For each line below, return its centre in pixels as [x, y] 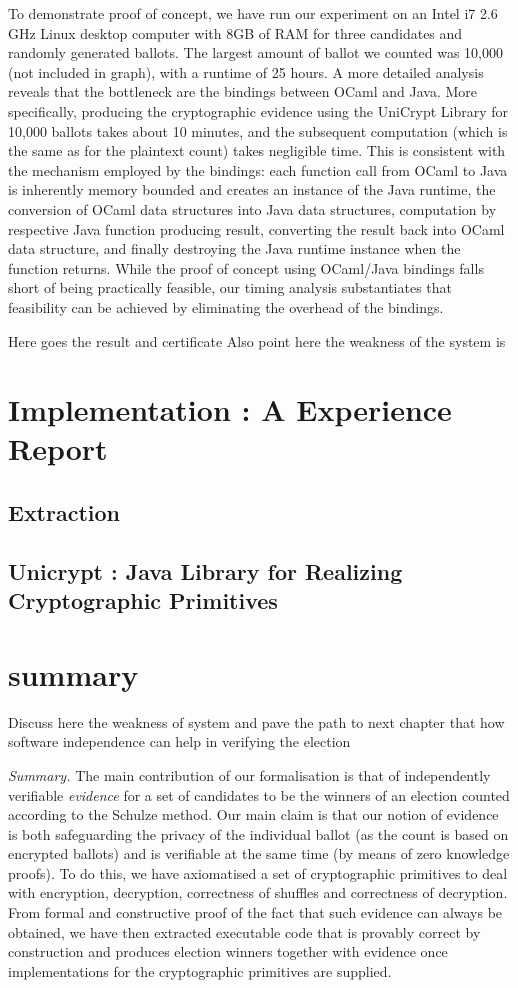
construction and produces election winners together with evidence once [228, 951]
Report [58, 448]
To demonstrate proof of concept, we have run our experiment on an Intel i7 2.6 [253, 13]
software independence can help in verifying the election [179, 741]
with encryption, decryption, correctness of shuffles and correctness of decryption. [258, 892]
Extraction [64, 512]
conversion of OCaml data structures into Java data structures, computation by [252, 208]
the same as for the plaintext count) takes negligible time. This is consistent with [257, 150]
